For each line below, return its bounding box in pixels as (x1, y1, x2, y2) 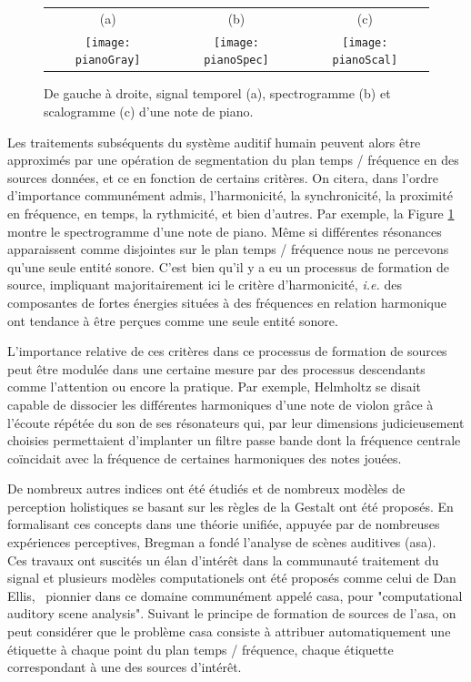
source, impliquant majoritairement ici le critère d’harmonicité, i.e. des (7, 275, 402, 294)
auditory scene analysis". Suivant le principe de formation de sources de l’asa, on (7, 604, 456, 623)
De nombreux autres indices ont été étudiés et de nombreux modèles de (7, 479, 406, 498)
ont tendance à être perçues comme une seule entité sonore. (7, 310, 338, 330)
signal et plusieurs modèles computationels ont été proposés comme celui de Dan (7, 568, 456, 587)
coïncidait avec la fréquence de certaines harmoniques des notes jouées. (7, 448, 402, 467)
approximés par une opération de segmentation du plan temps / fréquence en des (7, 150, 459, 169)
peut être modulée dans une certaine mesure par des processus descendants (7, 359, 426, 378)
